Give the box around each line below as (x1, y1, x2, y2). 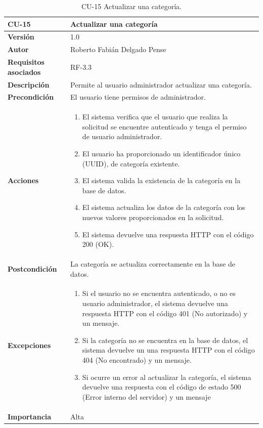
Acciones (8, 175, 39, 186)
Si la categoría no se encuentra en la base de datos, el (82, 334, 248, 345)
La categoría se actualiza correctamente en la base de (70, 259, 235, 269)
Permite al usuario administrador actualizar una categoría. (70, 79, 252, 90)
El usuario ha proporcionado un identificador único (82, 148, 241, 159)
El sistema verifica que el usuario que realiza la (82, 111, 228, 122)
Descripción (8, 79, 50, 90)
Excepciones (8, 339, 51, 350)
